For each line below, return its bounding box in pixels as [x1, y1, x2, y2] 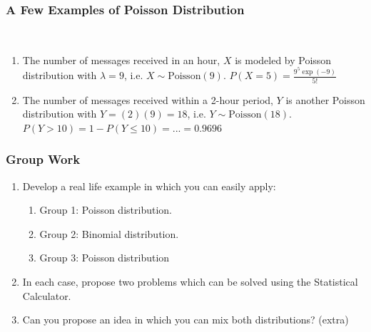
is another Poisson [285, 92, 365, 107]
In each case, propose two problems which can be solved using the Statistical [22, 274, 358, 289]
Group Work [6, 150, 81, 168]
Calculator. [22, 288, 71, 303]
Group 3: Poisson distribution [39, 250, 170, 265]
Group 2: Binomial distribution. [39, 226, 179, 241]
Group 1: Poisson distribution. [39, 202, 172, 217]
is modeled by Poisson [235, 52, 332, 67]
